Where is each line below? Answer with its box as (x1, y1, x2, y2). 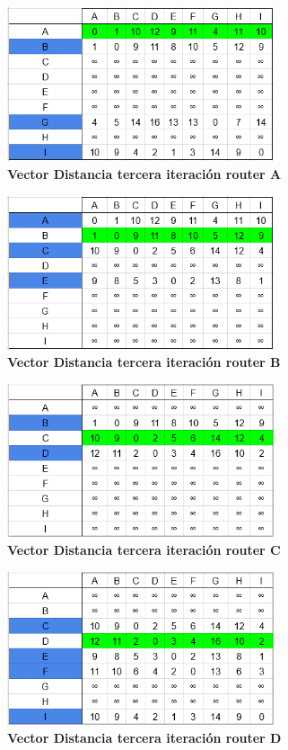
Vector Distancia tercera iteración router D (7, 728, 282, 746)
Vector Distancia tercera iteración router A (7, 164, 282, 183)
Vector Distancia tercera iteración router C (7, 540, 281, 559)
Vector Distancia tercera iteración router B (7, 353, 281, 371)
